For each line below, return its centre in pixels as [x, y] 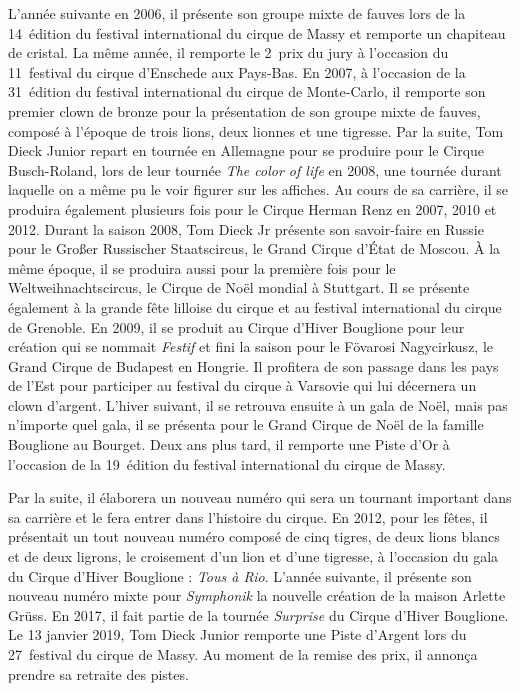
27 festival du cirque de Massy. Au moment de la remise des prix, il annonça [243, 654]
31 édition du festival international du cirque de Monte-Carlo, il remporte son [247, 91]
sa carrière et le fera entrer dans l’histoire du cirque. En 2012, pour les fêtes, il [248, 516]
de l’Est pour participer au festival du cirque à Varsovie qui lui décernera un [242, 385]
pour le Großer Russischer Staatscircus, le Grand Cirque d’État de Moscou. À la [254, 248]
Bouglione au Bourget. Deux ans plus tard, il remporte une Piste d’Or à [229, 444]
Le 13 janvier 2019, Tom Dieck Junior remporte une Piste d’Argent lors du [237, 634]
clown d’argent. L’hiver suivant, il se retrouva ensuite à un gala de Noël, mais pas [258, 404]
